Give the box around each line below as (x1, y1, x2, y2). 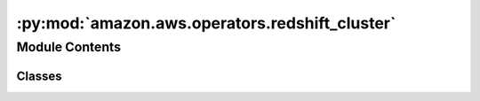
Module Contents (16, 39, 122, 55)
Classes (16, 68, 62, 83)
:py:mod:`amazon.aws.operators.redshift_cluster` (16, 13, 396, 33)
